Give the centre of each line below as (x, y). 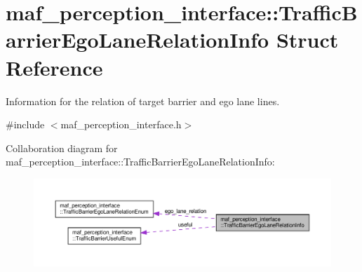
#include (25, 124)
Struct (307, 40)
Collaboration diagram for (62, 148)
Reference (54, 67)
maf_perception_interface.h (121, 124)
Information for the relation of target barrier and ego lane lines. (143, 101)
